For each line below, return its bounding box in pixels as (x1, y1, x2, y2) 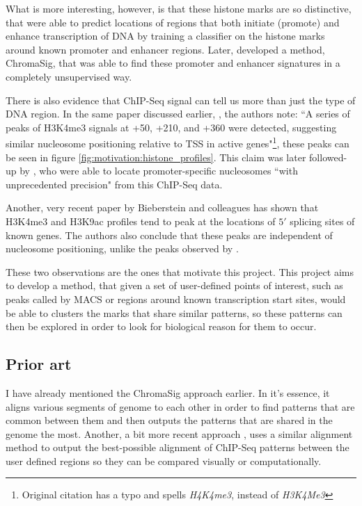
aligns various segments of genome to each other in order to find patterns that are (6, 399, 355, 414)
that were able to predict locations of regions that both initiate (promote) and (6, 15, 340, 29)
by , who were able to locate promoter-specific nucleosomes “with (19, 163, 298, 178)
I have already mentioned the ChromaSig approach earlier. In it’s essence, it (6, 385, 330, 400)
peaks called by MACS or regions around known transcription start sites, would (6, 291, 346, 306)
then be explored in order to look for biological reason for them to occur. (6, 319, 317, 334)
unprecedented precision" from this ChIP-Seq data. (6, 177, 223, 191)
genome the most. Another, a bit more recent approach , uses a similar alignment (6, 426, 353, 441)
